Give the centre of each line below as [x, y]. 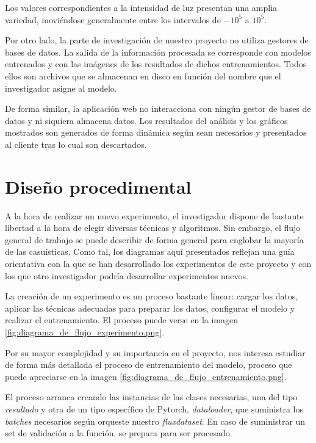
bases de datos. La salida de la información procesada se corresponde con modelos [158, 52]
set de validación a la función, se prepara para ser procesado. [119, 433]
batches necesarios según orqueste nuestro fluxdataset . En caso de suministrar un [155, 421]
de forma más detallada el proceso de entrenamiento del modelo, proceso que [149, 364]
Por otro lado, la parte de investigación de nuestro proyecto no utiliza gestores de [157, 40]
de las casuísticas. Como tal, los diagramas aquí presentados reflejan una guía [150, 251]
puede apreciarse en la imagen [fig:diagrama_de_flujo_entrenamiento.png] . [146, 376]
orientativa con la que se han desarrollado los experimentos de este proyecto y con [158, 264]
